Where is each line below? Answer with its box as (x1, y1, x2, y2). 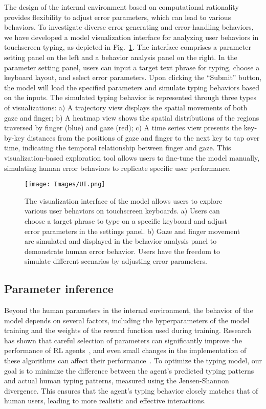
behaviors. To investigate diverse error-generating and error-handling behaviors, (4, 22, 254, 32)
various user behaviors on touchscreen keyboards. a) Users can (25, 205, 220, 216)
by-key (4, 132, 25, 143)
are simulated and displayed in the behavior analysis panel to (25, 236, 217, 246)
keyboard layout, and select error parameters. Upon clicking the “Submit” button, (4, 72, 262, 83)
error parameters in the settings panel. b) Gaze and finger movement (25, 225, 240, 236)
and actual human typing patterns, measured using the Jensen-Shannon (4, 375, 229, 386)
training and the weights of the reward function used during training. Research (4, 325, 251, 336)
